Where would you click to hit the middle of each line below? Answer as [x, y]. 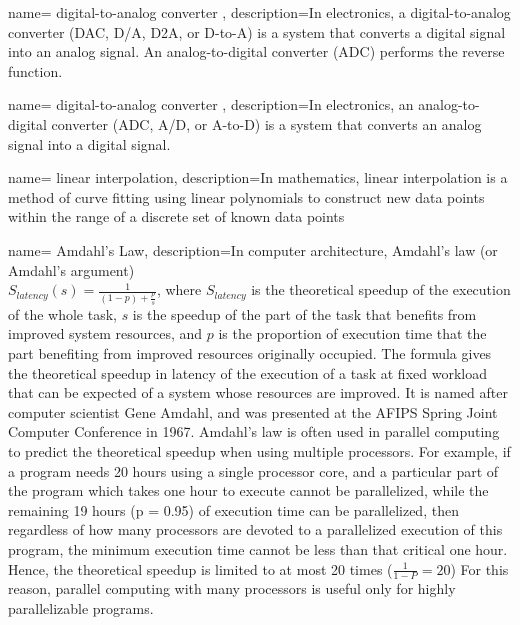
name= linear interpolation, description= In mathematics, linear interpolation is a [258, 177]
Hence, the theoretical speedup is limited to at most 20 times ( [200, 568]
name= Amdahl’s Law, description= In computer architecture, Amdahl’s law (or [253, 249]
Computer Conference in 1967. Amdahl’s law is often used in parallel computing [254, 431]
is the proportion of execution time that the [352, 333]
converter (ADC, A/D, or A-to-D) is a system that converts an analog [266, 123]
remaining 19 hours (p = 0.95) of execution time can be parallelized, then [233, 509]
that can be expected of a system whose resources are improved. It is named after [258, 392]
